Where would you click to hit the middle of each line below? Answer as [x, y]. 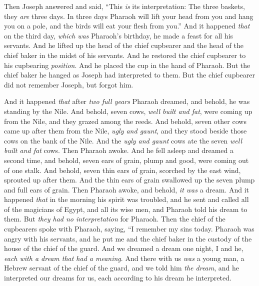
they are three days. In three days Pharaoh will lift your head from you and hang [129, 16]
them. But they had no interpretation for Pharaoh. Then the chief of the [115, 219]
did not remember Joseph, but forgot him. [69, 84]
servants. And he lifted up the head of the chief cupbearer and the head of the [124, 45]
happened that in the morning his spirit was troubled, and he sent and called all [126, 199]
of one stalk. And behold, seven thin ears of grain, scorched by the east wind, [122, 170]
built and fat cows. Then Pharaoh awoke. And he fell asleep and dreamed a [119, 150]
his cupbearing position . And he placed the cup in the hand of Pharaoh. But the [127, 65]
